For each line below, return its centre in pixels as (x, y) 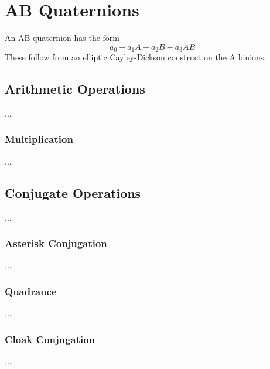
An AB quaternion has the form (62, 38)
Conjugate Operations (73, 192)
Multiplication (39, 139)
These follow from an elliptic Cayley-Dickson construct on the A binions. (136, 57)
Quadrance (31, 291)
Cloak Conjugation (50, 339)
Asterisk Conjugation (56, 243)
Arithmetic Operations (75, 89)
